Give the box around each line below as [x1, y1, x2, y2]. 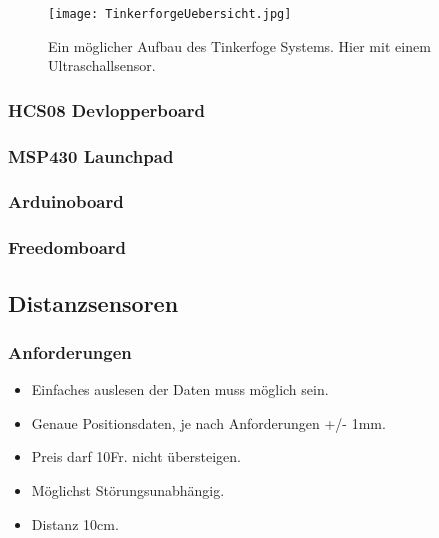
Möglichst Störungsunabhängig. [31, 480, 225, 500]
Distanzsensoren [8, 287, 179, 318]
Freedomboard [8, 235, 127, 260]
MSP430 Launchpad [8, 143, 174, 168]
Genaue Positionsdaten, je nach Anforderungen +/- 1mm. [31, 412, 386, 433]
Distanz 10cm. [31, 513, 119, 534]
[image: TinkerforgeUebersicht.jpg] [48, 7, 292, 21]
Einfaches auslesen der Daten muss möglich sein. [31, 379, 329, 400]
